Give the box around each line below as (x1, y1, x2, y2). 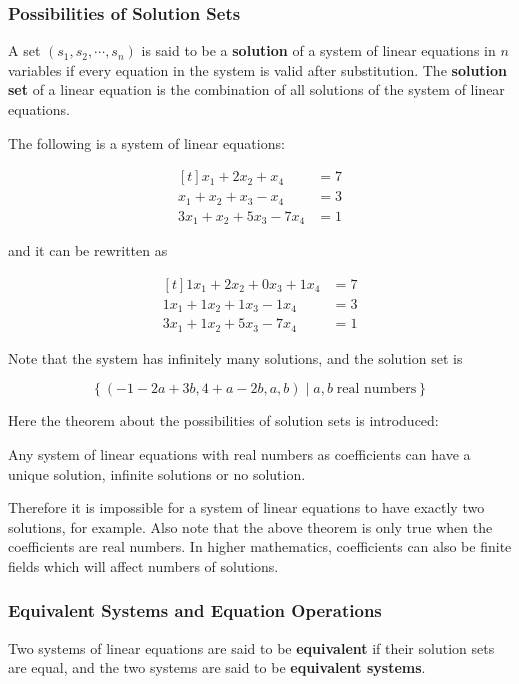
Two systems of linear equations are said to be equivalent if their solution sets (8, 637, 495, 658)
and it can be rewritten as (8, 240, 168, 261)
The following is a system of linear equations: (8, 132, 285, 153)
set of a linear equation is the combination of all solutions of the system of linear (8, 79, 505, 100)
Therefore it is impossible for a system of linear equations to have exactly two (8, 497, 485, 518)
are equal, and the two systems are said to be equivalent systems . (8, 657, 426, 678)
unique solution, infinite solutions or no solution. (8, 463, 306, 484)
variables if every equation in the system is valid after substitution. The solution (8, 59, 508, 80)
